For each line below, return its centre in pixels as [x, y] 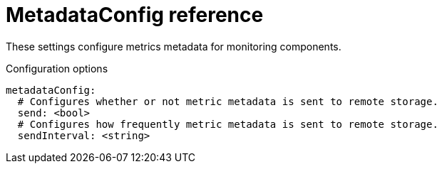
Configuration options [57, 68]
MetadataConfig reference [135, 15]
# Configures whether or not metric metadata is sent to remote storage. [228, 101]
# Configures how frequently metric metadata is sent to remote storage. [228, 124]
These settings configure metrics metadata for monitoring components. [174, 46]
